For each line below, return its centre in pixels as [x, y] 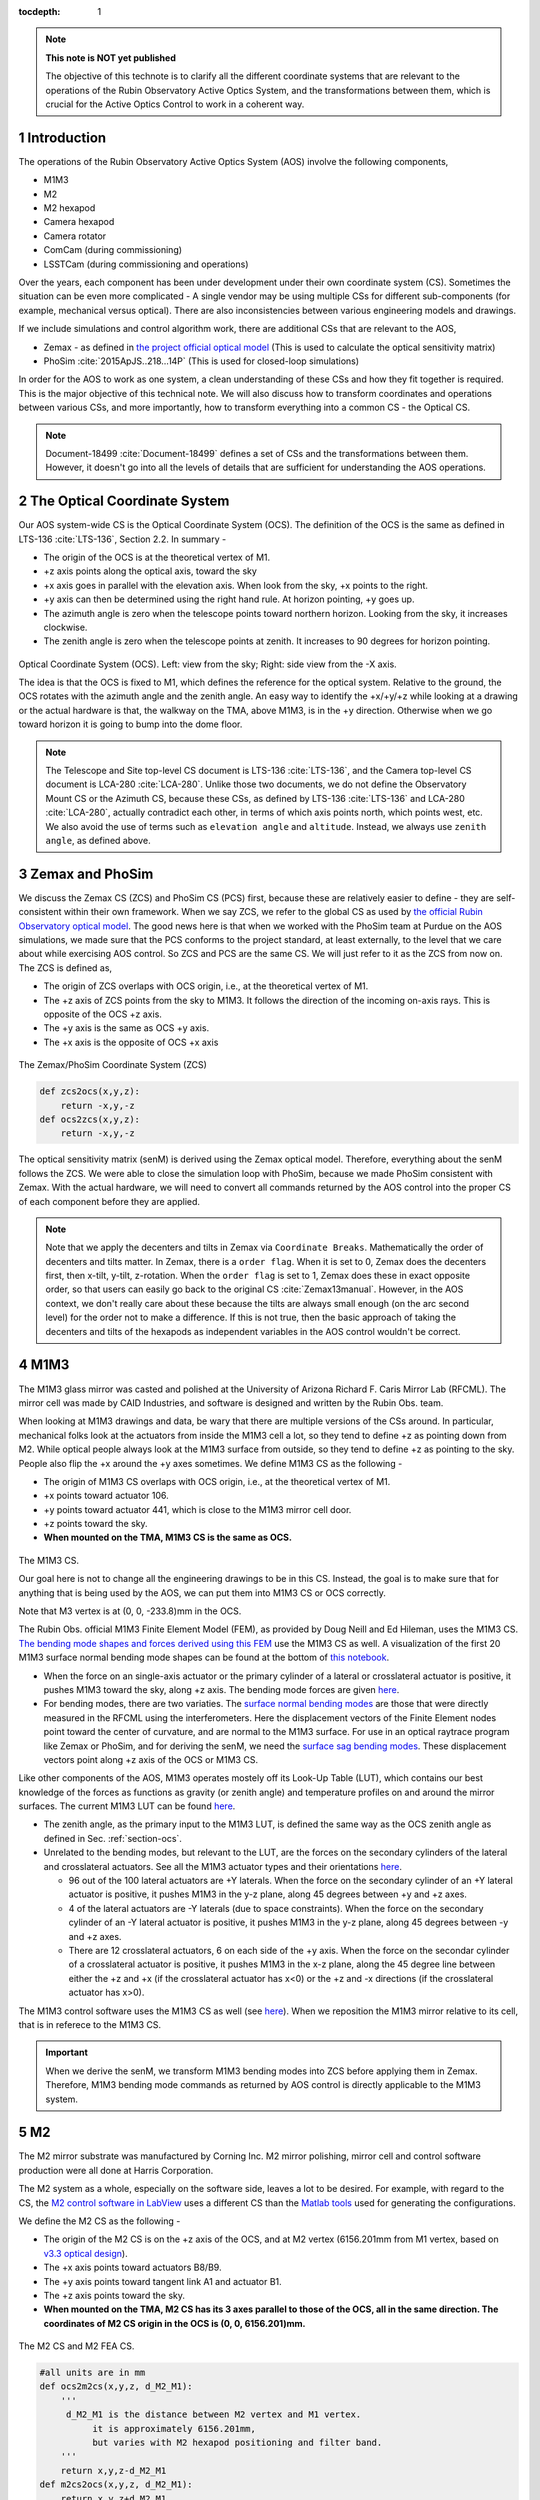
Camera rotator [75, 236]
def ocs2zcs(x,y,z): [89, 1119]
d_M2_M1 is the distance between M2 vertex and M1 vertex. [213, 2414]
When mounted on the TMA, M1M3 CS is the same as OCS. [167, 1537]
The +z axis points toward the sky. [114, 2295]
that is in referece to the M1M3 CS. [90, 2024]
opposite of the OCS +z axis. [102, 1014]
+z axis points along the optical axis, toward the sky [150, 571]
